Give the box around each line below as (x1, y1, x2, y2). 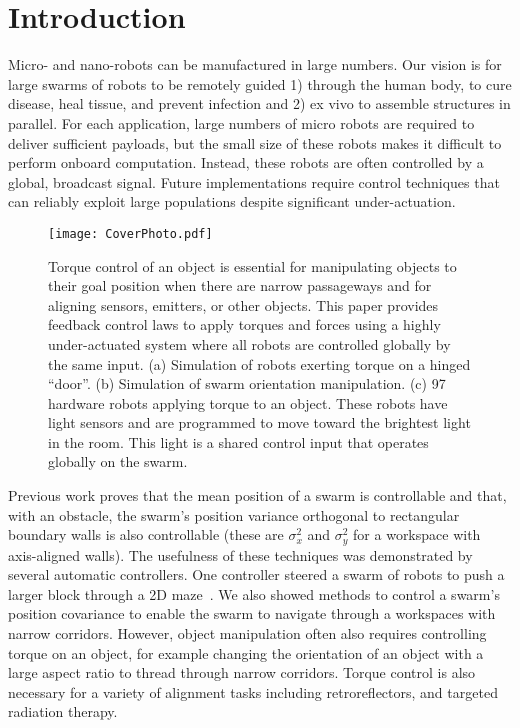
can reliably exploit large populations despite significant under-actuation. (8, 191, 456, 212)
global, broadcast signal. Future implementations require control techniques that (8, 171, 500, 192)
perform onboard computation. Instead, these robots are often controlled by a (8, 152, 484, 173)
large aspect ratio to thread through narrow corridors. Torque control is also (8, 662, 476, 683)
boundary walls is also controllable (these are (8, 524, 284, 545)
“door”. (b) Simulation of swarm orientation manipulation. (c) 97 (48, 373, 446, 394)
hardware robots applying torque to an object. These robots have (48, 392, 448, 413)
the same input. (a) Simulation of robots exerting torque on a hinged (48, 353, 471, 374)
